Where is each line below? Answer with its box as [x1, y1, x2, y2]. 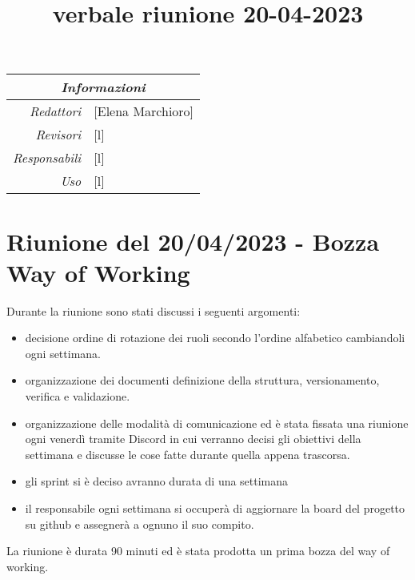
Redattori [30, 102, 82, 121]
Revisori [35, 125, 82, 144]
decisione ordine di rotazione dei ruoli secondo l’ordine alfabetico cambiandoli [25, 329, 405, 346]
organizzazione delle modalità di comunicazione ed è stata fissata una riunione [25, 414, 409, 431]
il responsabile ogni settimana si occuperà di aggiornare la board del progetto [25, 500, 405, 517]
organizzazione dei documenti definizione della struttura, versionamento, [25, 372, 380, 389]
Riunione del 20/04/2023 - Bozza [6, 224, 380, 257]
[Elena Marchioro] [94, 102, 194, 121]
